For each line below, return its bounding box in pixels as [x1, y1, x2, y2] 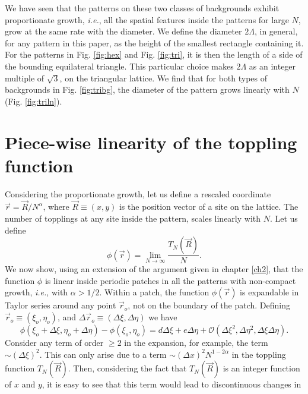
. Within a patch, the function [99, 286, 209, 298]
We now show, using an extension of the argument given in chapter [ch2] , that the [5, 263, 303, 275]
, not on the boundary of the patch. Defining [128, 299, 291, 311]
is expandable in [240, 286, 299, 298]
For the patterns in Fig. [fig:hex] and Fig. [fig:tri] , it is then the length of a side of [5, 48, 303, 61]
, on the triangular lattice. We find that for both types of [59, 71, 268, 84]
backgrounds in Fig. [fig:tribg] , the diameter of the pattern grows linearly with [5, 83, 290, 96]
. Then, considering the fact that [68, 362, 187, 374]
